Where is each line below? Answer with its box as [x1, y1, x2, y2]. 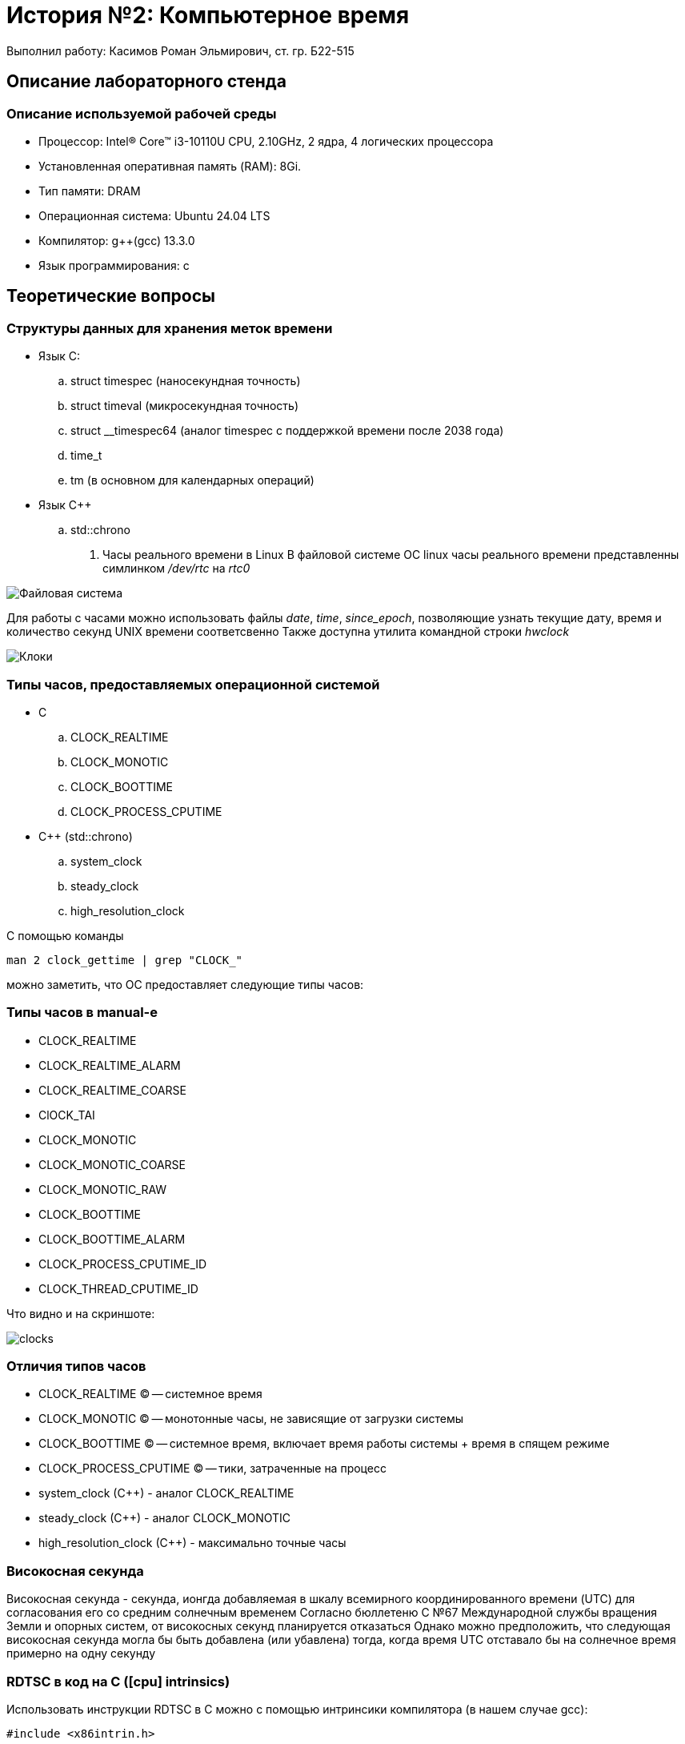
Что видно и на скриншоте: [6, 1306, 155, 1320]
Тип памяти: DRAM [38, 183, 141, 198]
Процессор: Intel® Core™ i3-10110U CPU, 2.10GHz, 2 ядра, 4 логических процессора [38, 134, 494, 148]
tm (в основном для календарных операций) [70, 473, 314, 488]
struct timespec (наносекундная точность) [70, 374, 301, 388]
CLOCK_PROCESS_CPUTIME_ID [38, 1256, 207, 1271]
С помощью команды [6, 928, 124, 942]
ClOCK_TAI [38, 1107, 95, 1122]
